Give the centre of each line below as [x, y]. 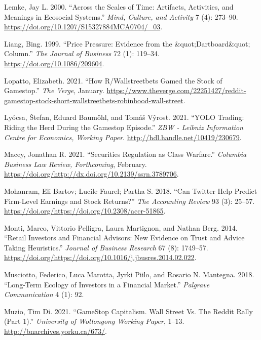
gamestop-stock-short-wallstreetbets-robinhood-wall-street [94, 100]
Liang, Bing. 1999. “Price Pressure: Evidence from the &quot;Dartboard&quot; [127, 43]
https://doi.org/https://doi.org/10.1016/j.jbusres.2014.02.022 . [100, 257]
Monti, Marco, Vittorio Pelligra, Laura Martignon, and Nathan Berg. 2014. [121, 227]
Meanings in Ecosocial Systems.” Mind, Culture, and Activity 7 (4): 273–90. [121, 16]
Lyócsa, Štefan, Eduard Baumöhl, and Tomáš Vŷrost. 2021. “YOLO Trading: [124, 117]
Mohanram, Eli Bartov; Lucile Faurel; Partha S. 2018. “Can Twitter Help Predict [131, 190]
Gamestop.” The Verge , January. [54, 90]
